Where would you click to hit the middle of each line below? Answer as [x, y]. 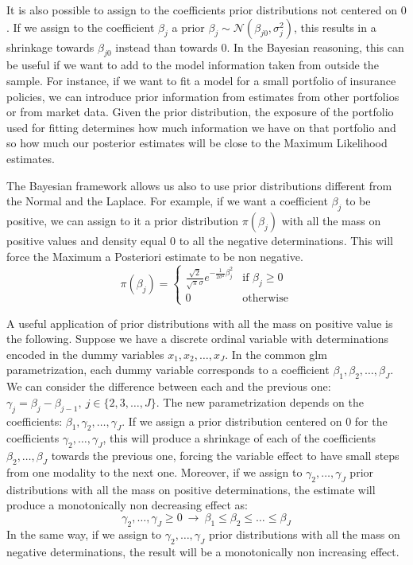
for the [371, 421]
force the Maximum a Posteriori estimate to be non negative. [155, 256]
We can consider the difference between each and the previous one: [169, 386]
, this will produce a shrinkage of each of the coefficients [239, 438]
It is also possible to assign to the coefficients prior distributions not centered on [202, 10]
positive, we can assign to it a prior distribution [123, 220]
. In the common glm [276, 354]
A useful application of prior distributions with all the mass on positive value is [200, 323]
